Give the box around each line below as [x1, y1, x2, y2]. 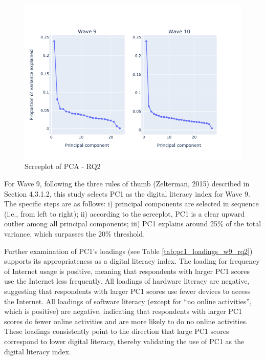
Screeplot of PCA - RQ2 [25, 161, 101, 172]
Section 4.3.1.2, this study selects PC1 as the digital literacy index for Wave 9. [4, 188, 250, 199]
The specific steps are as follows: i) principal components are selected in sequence [4, 198, 259, 209]
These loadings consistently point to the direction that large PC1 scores [4, 326, 229, 336]
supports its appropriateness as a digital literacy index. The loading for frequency [4, 256, 260, 266]
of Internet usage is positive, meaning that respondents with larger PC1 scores [4, 265, 250, 276]
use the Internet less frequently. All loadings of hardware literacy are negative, [4, 276, 250, 286]
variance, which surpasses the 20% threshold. [4, 228, 145, 239]
